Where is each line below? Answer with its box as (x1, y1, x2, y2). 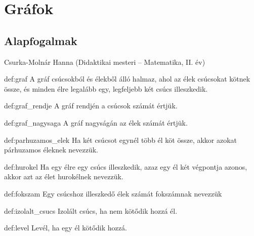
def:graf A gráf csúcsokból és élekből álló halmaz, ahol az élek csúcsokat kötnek (4, 73, 250, 84)
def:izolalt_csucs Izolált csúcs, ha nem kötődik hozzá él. (4, 205, 178, 216)
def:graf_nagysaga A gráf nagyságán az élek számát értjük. (4, 117, 188, 128)
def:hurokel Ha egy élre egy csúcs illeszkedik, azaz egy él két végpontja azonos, (4, 161, 247, 172)
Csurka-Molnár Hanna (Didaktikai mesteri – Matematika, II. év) (4, 56, 205, 67)
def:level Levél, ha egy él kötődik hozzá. (4, 222, 127, 233)
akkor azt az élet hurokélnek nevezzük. (4, 171, 123, 182)
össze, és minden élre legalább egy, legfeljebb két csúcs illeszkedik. (4, 83, 208, 94)
